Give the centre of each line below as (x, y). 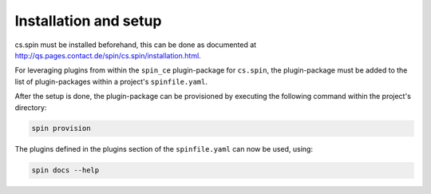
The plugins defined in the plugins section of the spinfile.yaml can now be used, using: (164, 149)
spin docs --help (65, 170)
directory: (31, 107)
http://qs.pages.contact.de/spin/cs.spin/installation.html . (108, 55)
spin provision (61, 129)
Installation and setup (88, 21)
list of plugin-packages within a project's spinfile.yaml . (111, 81)
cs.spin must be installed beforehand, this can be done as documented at (136, 45)
